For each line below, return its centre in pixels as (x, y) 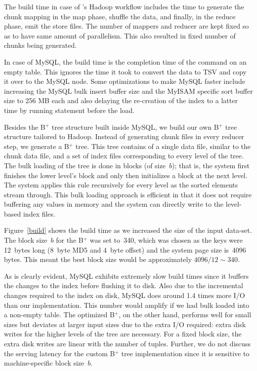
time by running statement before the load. (69, 110)
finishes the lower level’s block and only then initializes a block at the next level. (126, 175)
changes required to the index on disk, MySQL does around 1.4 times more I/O (125, 295)
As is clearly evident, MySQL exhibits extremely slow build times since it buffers (127, 276)
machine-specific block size (44, 363)
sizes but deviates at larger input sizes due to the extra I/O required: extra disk (125, 324)
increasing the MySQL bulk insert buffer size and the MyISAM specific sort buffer (128, 91)
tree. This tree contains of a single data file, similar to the (163, 146)
